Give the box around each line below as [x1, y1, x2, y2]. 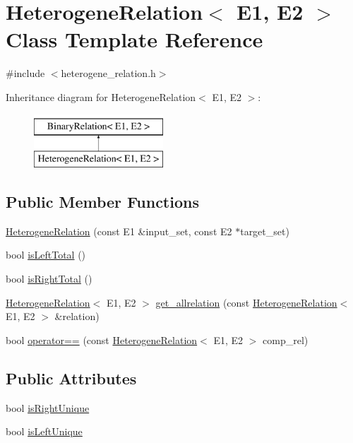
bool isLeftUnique [6, 424, 83, 439]
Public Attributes [6, 367, 137, 389]
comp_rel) [263, 332, 309, 347]
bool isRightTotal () [6, 271, 92, 286]
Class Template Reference [6, 25, 263, 54]
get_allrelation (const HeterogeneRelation [155, 295, 337, 309]
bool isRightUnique [6, 400, 90, 415]
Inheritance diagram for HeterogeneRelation [6, 89, 196, 104]
